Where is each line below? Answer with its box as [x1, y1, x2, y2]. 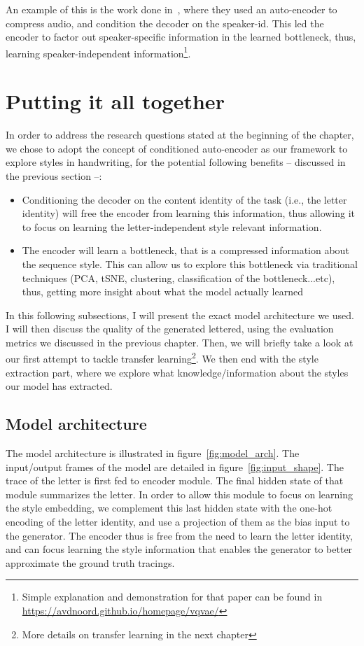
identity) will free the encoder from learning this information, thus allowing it [22, 206, 356, 220]
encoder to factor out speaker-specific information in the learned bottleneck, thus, [6, 29, 356, 44]
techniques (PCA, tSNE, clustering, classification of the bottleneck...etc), [22, 270, 335, 285]
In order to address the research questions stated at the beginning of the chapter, [6, 127, 354, 142]
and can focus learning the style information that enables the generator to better [6, 542, 353, 556]
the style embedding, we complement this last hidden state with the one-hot [6, 500, 332, 515]
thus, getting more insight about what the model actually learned [22, 284, 303, 299]
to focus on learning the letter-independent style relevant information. [22, 219, 322, 234]
